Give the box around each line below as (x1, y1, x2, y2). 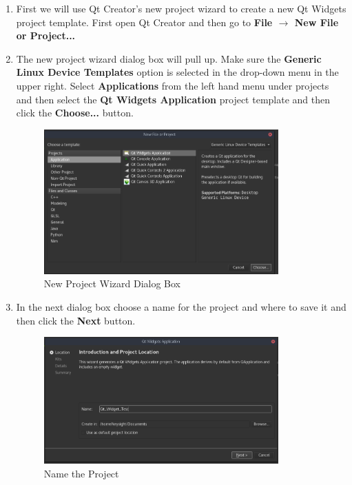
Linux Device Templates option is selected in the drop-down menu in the (16, 65, 339, 79)
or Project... (16, 28, 76, 43)
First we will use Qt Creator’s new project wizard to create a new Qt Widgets (16, 1, 346, 15)
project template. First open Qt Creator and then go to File (16, 14, 273, 29)
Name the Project (43, 466, 119, 480)
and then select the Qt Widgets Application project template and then (16, 92, 331, 106)
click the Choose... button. (16, 105, 134, 120)
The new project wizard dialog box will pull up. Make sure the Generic (16, 51, 322, 65)
